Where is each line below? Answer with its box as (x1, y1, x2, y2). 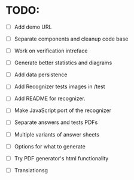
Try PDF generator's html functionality (14, 154, 109, 162)
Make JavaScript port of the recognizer (14, 107, 112, 114)
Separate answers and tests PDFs (14, 119, 98, 126)
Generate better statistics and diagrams (14, 59, 112, 66)
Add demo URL (14, 23, 52, 30)
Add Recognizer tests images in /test (14, 83, 105, 90)
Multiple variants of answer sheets (14, 131, 100, 138)
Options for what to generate (14, 142, 86, 150)
